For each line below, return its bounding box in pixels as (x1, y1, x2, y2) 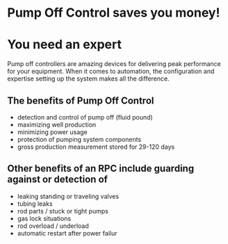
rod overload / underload (17, 221, 89, 230)
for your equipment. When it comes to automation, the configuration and (7, 67, 215, 76)
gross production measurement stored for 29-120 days (17, 143, 175, 151)
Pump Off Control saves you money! (7, 5, 220, 21)
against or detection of (7, 174, 108, 186)
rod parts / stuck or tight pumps (17, 206, 109, 215)
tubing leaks (17, 200, 54, 208)
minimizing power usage (17, 127, 88, 136)
